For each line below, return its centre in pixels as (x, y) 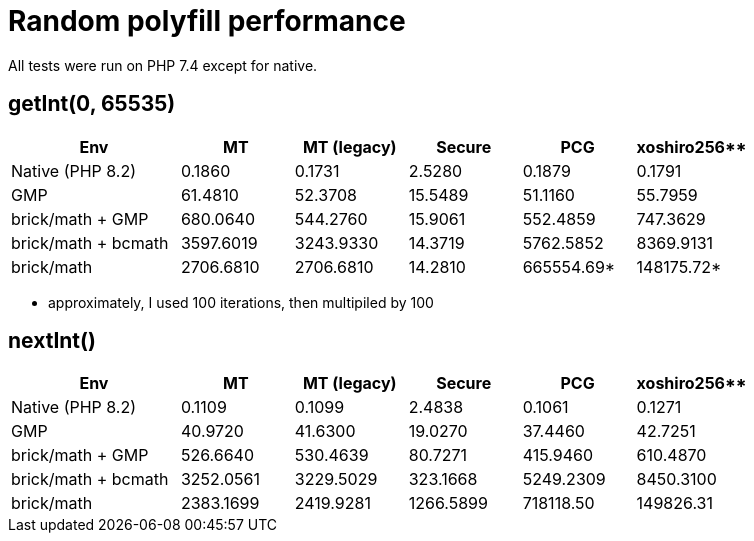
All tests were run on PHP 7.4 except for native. (163, 65)
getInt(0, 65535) (92, 104)
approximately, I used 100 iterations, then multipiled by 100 (241, 302)
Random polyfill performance (207, 21)
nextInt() (52, 341)
